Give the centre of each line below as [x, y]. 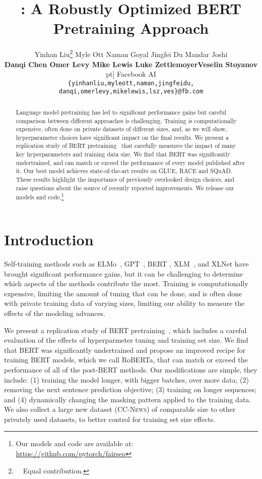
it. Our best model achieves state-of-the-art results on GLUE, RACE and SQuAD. [124, 171]
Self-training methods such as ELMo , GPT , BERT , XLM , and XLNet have [126, 263]
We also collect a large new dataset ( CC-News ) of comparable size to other [120, 409]
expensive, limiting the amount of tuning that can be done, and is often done [123, 293]
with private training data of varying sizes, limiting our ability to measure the [124, 303]
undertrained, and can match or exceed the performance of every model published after [130, 162]
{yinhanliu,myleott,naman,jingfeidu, [131, 83]
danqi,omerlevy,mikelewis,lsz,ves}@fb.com [131, 92]
